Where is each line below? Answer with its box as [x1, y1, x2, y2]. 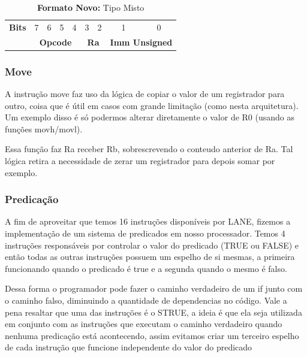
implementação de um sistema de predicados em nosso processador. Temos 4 [5, 226, 285, 239]
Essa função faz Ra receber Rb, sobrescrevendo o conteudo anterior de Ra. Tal [5, 143, 293, 155]
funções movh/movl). [5, 122, 83, 135]
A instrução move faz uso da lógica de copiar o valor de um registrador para [5, 87, 285, 99]
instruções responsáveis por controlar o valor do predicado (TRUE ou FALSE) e [5, 238, 299, 251]
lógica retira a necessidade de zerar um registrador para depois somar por [5, 154, 275, 167]
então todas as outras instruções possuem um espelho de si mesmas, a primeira [5, 250, 295, 263]
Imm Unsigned [110, 35, 173, 48]
